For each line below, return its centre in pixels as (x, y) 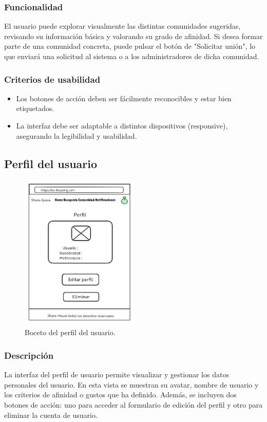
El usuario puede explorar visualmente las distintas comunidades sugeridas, (122, 26)
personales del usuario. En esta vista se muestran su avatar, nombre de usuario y (131, 384)
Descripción (29, 355)
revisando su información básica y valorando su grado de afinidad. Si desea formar (133, 36)
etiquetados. (35, 108)
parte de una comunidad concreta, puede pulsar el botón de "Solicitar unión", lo (130, 46)
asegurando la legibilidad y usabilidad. (77, 135)
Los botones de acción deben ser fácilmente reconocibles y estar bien (124, 98)
